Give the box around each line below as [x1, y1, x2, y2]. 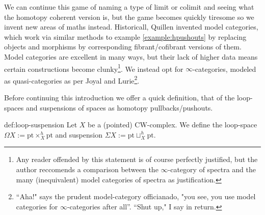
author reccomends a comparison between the [16, 164, 158, 175]
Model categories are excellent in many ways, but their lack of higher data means [4, 51, 258, 62]
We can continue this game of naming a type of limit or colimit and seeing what [4, 2, 254, 12]
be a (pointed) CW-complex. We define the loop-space [88, 119, 257, 130]
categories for [16, 201, 58, 211]
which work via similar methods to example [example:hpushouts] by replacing [4, 31, 247, 42]
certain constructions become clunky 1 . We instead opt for [4, 62, 183, 74]
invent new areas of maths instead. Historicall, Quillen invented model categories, [4, 21, 258, 32]
